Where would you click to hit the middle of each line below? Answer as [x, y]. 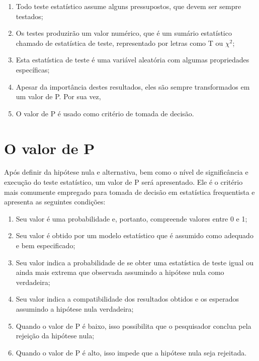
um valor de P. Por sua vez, [58, 96]
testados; [29, 16]
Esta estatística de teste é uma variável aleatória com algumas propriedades [133, 60]
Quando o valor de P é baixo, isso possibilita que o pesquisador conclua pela [134, 326]
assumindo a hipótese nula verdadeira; [75, 309]
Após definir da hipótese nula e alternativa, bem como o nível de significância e [126, 172]
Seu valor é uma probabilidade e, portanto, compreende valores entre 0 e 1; [132, 218]
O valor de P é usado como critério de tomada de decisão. [105, 113]
